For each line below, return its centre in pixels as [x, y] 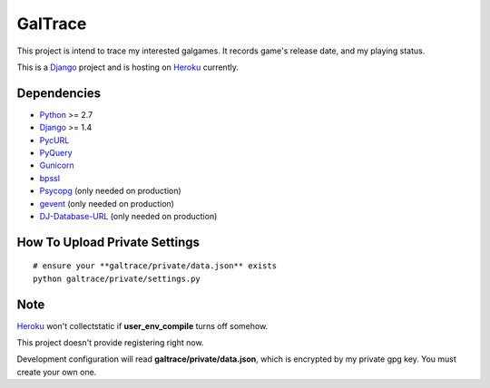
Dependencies [59, 93]
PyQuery [56, 153]
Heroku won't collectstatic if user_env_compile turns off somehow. [142, 325]
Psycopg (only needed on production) [110, 191]
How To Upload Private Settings [108, 242]
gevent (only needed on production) [107, 203]
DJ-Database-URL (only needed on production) [128, 216]
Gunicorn [57, 165]
